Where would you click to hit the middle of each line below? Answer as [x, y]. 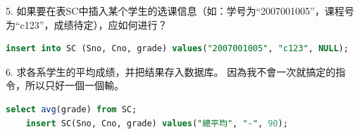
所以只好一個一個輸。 [74, 85]
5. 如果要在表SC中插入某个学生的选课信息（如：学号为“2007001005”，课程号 [180, 11]
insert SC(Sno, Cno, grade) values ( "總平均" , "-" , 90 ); [157, 123]
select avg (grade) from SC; [72, 109]
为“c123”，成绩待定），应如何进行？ [87, 24]
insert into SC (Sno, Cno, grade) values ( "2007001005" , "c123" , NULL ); [177, 49]
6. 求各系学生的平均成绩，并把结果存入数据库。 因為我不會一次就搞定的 [171, 71]
